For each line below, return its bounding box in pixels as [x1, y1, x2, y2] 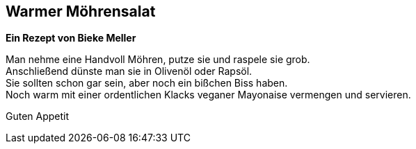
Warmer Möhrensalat [6, 3, 156, 20]
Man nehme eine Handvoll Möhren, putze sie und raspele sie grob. [6, 53, 310, 66]
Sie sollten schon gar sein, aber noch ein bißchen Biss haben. [6, 77, 288, 89]
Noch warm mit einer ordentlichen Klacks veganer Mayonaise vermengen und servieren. [6, 89, 411, 101]
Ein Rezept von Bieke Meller [6, 32, 136, 44]
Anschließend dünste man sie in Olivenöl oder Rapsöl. [6, 65, 253, 78]
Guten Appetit [6, 110, 70, 123]
